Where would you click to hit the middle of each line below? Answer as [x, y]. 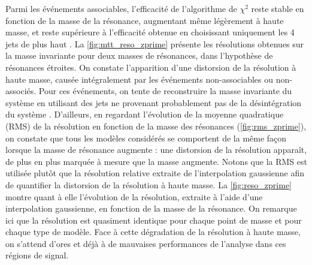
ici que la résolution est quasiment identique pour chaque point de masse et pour [154, 220]
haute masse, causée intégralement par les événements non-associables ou [140, 79]
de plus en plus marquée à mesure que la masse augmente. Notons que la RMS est [156, 161]
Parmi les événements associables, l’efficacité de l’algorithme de [121, 8]
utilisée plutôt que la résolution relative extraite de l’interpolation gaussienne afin [155, 173]
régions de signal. [37, 255]
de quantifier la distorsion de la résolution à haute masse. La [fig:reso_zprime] [149, 184]
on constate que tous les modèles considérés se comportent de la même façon [146, 138]
